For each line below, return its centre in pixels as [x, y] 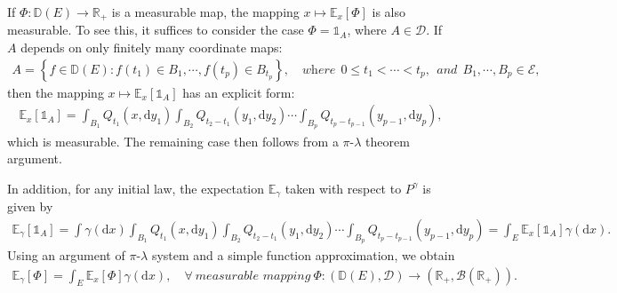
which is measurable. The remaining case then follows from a [173, 141]
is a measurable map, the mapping [205, 12]
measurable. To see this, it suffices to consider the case [156, 30]
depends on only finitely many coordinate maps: [152, 48]
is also [389, 12]
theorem [388, 141]
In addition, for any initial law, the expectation [136, 188]
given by [30, 206]
